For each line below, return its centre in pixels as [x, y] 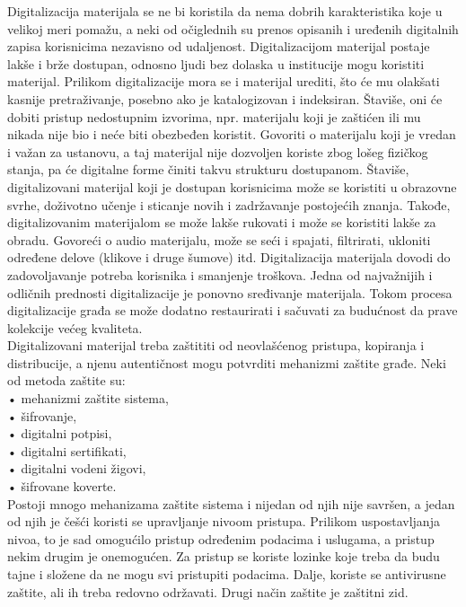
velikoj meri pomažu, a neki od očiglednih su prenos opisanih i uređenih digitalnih [233, 28]
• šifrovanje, [42, 415]
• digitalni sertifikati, [67, 450]
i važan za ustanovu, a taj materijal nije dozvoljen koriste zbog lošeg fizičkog [218, 151]
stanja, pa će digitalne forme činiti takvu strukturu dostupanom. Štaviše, [208, 169]
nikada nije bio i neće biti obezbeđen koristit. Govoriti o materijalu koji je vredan [232, 134]
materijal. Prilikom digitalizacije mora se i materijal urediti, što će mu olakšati [224, 81]
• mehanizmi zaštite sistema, [88, 398]
